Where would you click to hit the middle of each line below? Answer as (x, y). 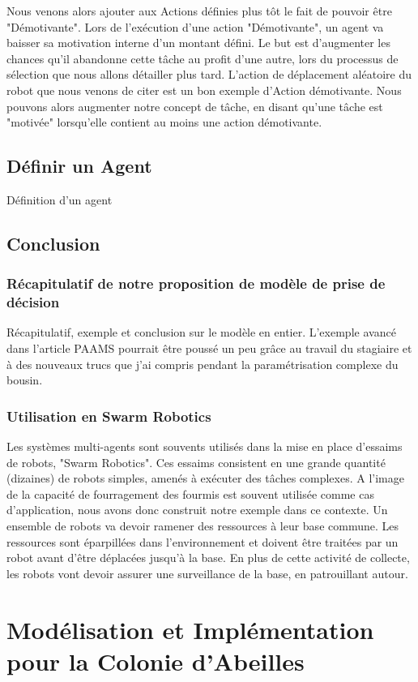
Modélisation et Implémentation (190, 629)
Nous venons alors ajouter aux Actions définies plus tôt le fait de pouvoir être (199, 11)
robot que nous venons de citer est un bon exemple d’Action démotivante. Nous (204, 90)
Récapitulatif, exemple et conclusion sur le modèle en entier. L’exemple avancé (201, 332)
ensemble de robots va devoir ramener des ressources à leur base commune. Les (203, 526)
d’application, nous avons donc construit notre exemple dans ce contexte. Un (197, 510)
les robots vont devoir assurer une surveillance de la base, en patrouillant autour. (207, 573)
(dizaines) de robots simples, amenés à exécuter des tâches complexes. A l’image (205, 478)
